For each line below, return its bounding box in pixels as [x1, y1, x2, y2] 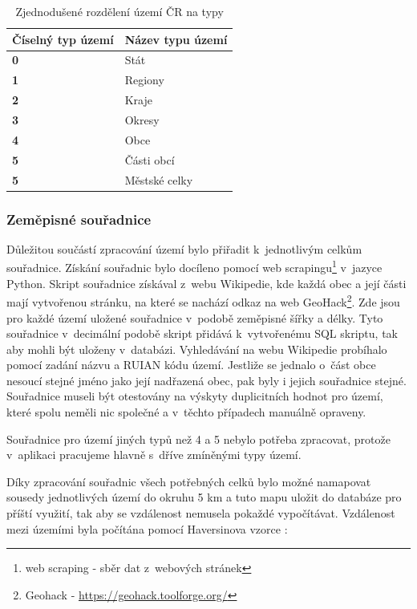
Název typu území [124, 30, 228, 47]
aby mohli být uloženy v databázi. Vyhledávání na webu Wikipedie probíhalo [6, 340, 387, 357]
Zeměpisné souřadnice [6, 209, 152, 229]
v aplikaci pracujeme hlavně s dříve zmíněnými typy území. [6, 446, 302, 463]
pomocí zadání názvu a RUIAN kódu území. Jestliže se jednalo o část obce [6, 356, 376, 373]
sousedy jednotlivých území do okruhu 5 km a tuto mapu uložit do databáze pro [6, 489, 402, 505]
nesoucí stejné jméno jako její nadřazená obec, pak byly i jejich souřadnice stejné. [6, 371, 407, 388]
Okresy [124, 111, 160, 128]
